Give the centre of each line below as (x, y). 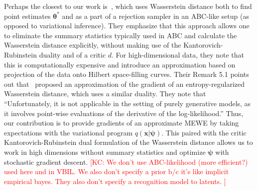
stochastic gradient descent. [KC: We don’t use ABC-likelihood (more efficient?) (126, 161)
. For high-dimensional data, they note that (178, 54)
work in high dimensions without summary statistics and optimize (105, 152)
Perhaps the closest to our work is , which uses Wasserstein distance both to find (128, 6)
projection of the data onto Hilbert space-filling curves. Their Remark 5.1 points (127, 74)
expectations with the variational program (68, 132)
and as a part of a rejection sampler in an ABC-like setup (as (155, 16)
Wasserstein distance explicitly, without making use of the (93, 45)
